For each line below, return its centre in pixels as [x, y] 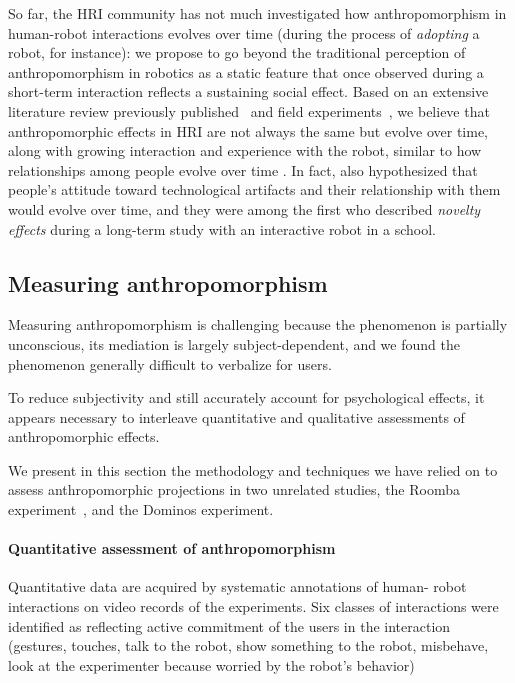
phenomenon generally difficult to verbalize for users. [170, 363]
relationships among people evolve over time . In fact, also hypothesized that [243, 169]
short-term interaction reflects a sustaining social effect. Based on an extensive [248, 91]
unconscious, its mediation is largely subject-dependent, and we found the [234, 343]
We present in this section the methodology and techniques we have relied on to [253, 469]
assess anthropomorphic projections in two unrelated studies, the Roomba [234, 489]
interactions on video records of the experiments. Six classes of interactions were [253, 606]
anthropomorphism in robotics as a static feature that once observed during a [246, 71]
